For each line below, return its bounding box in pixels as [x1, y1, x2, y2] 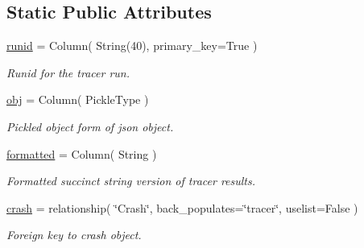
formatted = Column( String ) [6, 145, 157, 162]
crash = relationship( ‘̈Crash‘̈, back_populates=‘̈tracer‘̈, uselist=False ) [6, 199, 358, 216]
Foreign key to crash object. [6, 226, 142, 243]
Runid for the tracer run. [6, 64, 130, 81]
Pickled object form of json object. [6, 118, 174, 134]
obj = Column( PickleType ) [6, 91, 149, 108]
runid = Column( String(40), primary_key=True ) [6, 37, 258, 54]
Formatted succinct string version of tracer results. [6, 172, 256, 189]
